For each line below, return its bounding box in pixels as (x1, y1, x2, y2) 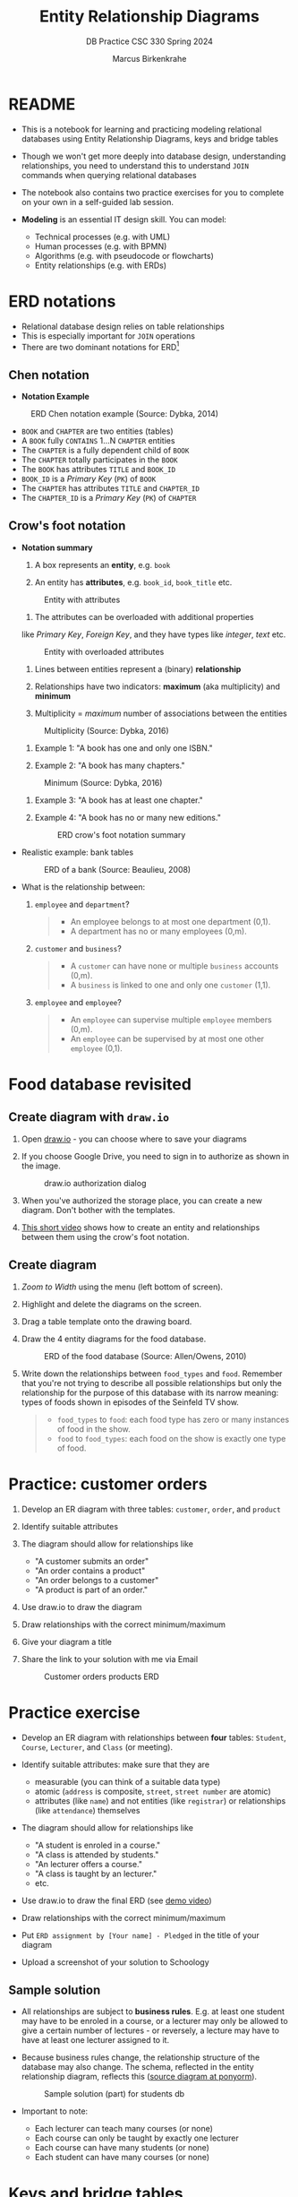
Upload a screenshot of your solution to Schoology (21, 1956, 209, 1968)
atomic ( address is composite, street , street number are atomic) (34, 1786, 272, 1796)
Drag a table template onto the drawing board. (21, 1315, 192, 1327)
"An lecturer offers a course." (34, 1858, 142, 1869)
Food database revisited (8, 1074, 192, 1095)
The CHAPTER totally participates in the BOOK (21, 454, 178, 465)
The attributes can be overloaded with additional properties (34, 611, 254, 622)
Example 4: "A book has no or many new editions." (34, 812, 221, 823)
